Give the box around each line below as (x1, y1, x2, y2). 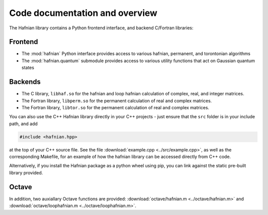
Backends (9, 77, 41, 86)
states (21, 65, 34, 71)
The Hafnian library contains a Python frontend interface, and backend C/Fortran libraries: (9, 25, 194, 31)
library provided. (9, 169, 43, 176)
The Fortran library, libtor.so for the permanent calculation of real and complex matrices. (21, 104, 209, 110)
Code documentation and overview (9, 7, 157, 18)
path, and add (9, 121, 38, 127)
